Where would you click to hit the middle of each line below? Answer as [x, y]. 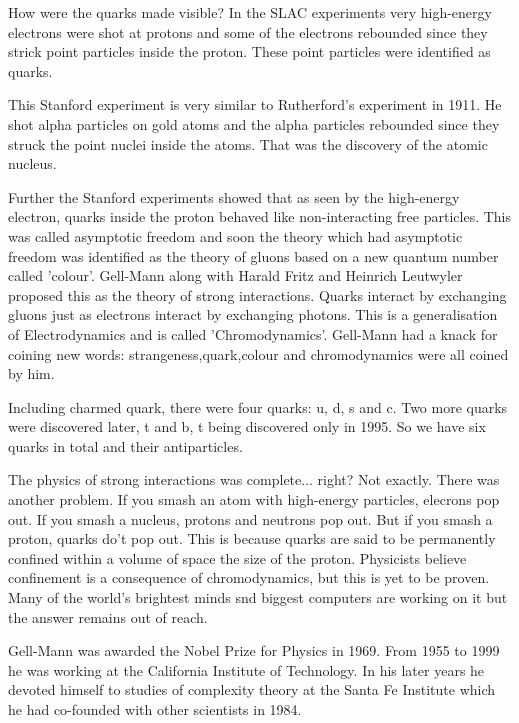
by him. [31, 373]
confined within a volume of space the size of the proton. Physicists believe [237, 557]
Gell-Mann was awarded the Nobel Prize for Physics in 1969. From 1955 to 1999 [254, 650]
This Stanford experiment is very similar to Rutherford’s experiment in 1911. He [255, 104]
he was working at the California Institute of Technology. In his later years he [246, 669]
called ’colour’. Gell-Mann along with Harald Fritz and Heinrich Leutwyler [235, 275]
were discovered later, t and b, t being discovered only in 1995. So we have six [247, 426]
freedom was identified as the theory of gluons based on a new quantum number [253, 255]
